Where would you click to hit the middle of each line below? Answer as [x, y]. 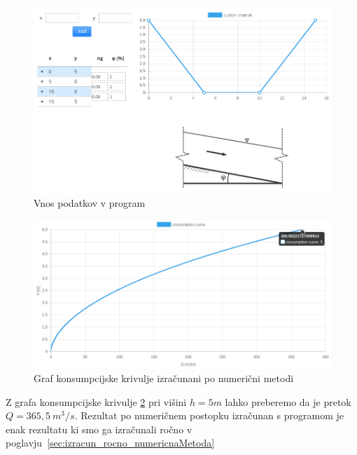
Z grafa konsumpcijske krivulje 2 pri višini [96, 401]
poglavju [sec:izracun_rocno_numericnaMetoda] [110, 443]
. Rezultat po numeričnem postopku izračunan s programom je [209, 415]
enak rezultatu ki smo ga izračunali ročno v [99, 429]
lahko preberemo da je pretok [288, 401]
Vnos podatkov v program [90, 203]
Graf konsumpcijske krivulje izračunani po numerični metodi [164, 378]
